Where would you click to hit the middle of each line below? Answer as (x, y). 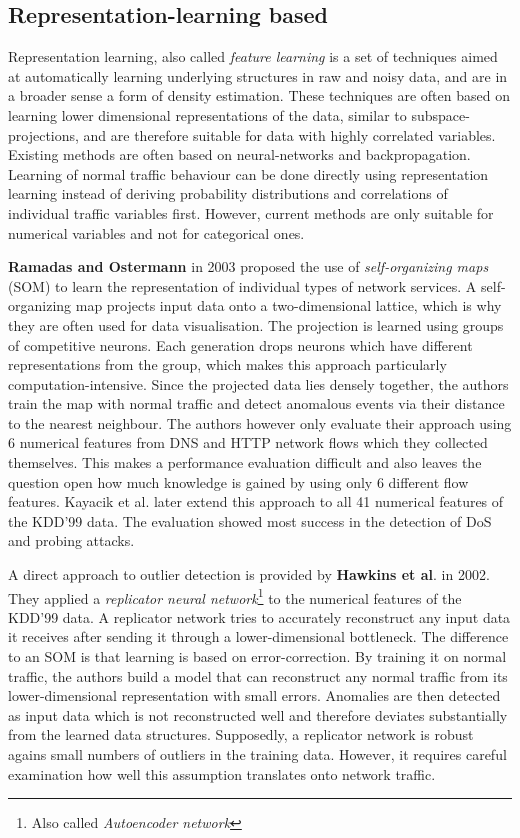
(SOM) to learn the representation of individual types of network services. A (242, 285)
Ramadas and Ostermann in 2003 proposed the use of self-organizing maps (248, 266)
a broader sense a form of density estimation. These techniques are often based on (259, 95)
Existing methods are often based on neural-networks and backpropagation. (239, 154)
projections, (43, 134)
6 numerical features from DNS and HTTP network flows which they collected (248, 442)
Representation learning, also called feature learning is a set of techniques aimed (253, 56)
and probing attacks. (71, 540)
